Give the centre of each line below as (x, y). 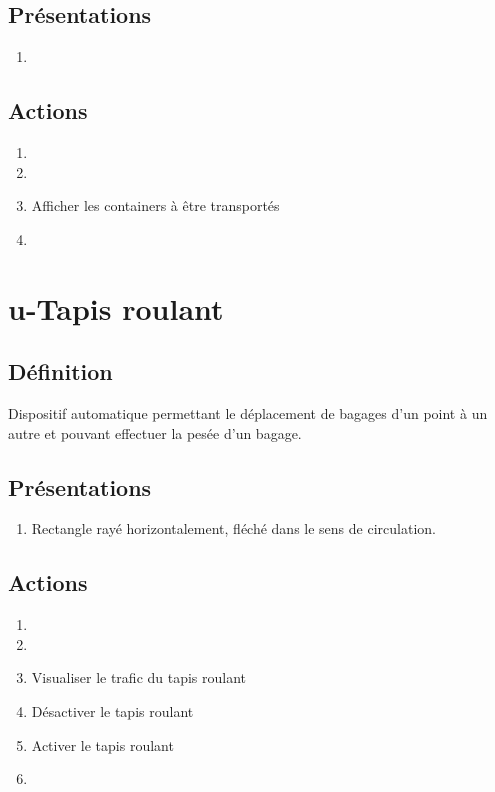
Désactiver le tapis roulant (112, 710)
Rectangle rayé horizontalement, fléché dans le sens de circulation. (233, 528)
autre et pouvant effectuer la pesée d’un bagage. (155, 432)
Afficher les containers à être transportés (155, 205)
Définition (60, 371)
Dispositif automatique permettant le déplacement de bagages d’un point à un (248, 412)
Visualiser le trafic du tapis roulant (139, 677)
